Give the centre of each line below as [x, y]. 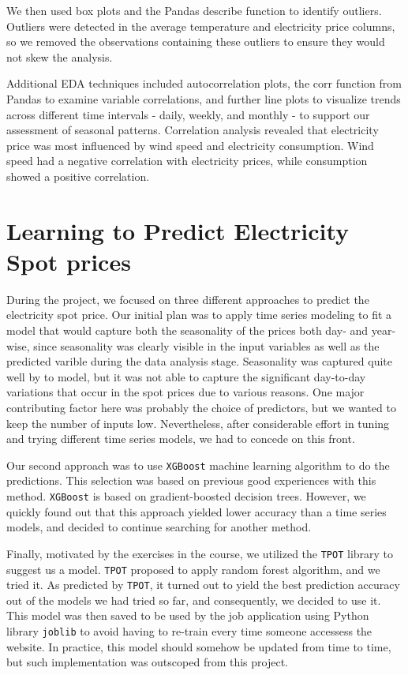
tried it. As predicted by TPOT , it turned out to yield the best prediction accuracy [203, 585]
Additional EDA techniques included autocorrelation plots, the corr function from [204, 83]
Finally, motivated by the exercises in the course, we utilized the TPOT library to [200, 553]
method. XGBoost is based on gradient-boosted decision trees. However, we [186, 496]
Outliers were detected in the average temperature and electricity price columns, [201, 26]
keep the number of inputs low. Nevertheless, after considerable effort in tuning [198, 423]
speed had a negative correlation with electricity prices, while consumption [187, 161]
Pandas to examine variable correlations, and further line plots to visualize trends [204, 98]
